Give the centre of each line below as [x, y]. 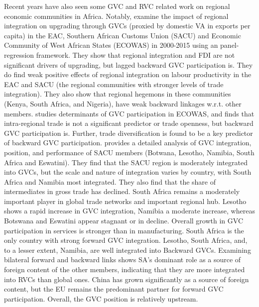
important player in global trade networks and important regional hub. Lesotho [125, 201]
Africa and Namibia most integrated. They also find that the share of [110, 181]
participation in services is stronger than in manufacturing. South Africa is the [124, 230]
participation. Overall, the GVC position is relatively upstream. [101, 298]
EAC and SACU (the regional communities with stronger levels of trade [114, 84]
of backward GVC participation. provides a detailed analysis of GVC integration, [128, 143]
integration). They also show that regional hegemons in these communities [118, 94]
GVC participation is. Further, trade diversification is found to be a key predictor [129, 133]
